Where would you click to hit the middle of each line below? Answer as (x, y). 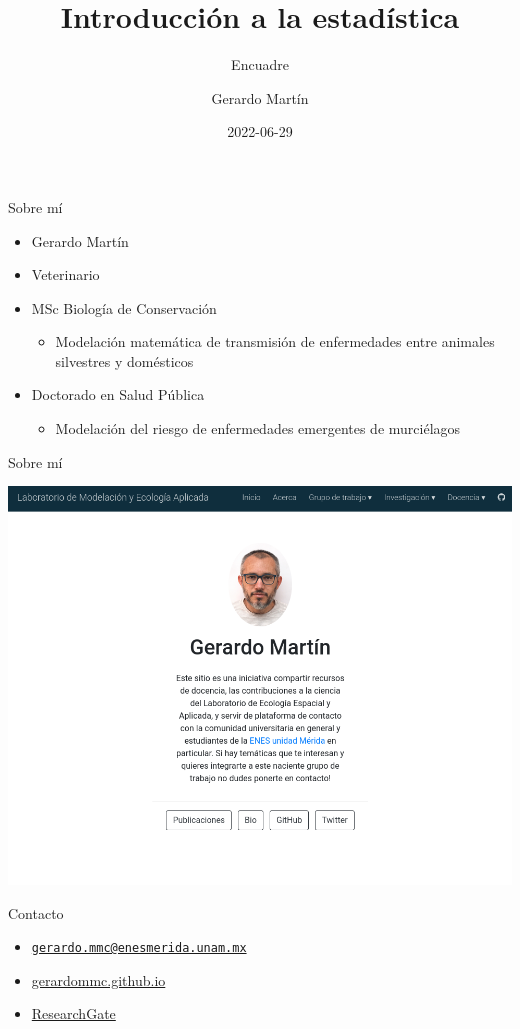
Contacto (36, 912)
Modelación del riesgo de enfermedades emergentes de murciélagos (258, 428)
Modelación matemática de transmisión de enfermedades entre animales (275, 341)
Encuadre (260, 64)
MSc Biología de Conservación (124, 307)
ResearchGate (73, 1013)
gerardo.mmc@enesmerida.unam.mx (139, 948)
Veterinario (65, 274)
